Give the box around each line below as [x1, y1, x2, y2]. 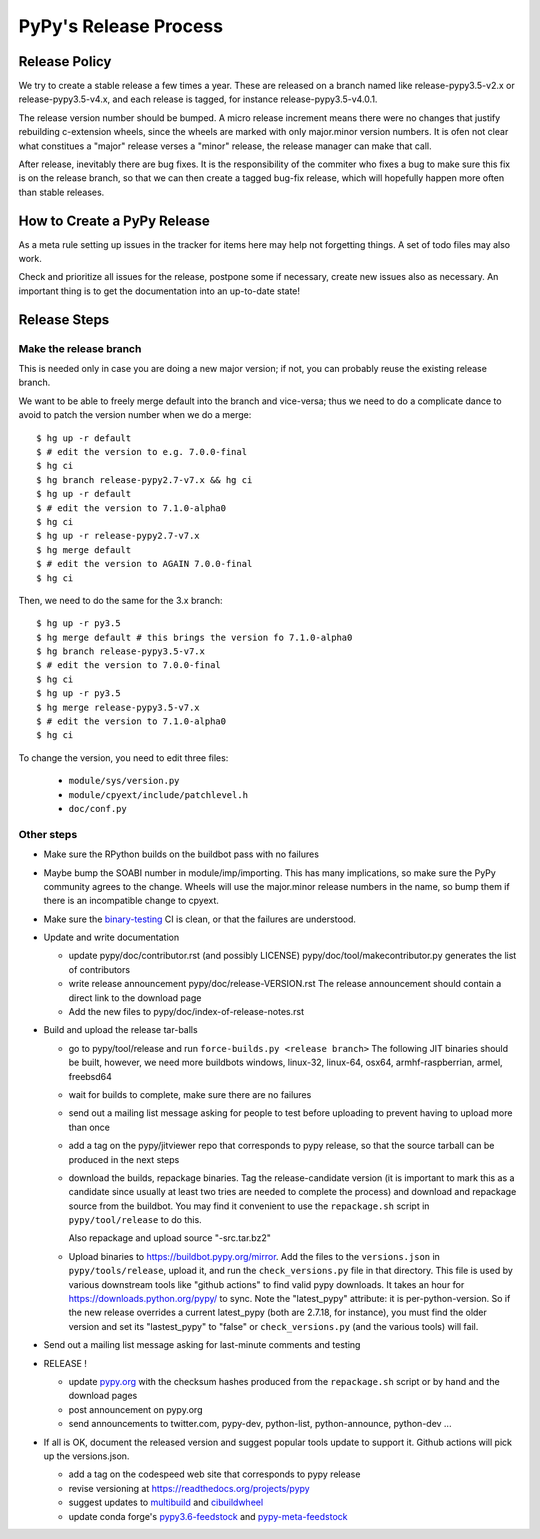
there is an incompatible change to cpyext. [43, 895, 220, 907]
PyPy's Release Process [18, 15, 224, 37]
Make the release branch [18, 341, 142, 355]
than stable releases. [18, 186, 105, 198]
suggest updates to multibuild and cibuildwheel [68, 1496, 264, 1509]
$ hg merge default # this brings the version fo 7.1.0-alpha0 [36, 631, 353, 643]
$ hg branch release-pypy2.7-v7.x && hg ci [36, 474, 253, 485]
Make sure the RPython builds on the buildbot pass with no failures [43, 848, 320, 860]
